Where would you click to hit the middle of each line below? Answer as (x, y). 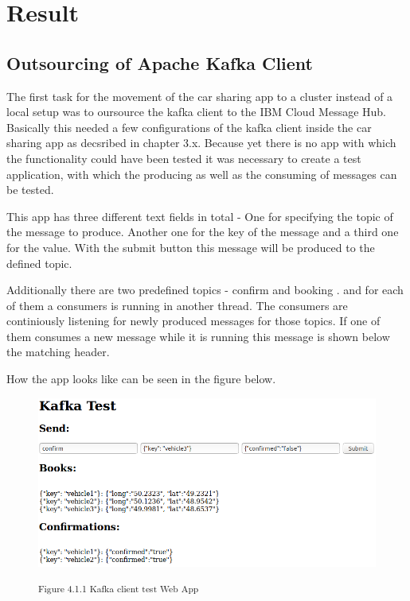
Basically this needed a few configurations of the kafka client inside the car (189, 127)
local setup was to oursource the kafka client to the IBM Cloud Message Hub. (197, 112)
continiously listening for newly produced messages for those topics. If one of (193, 321)
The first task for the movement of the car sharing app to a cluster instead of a (200, 96)
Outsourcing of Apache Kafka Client (160, 62)
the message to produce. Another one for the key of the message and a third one (203, 232)
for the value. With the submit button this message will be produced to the (191, 247)
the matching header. (58, 352)
